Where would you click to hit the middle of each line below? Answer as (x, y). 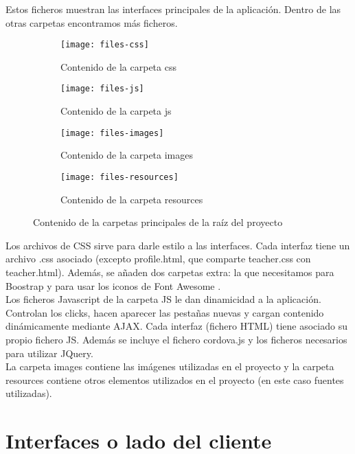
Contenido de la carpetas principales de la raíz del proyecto (158, 222)
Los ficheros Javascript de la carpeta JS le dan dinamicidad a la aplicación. (163, 299)
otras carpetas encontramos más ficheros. (92, 22)
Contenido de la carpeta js (116, 111)
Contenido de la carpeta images (127, 155)
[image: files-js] (102, 89)
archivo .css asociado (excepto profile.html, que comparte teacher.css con (158, 259)
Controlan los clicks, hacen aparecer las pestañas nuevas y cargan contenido (165, 312)
